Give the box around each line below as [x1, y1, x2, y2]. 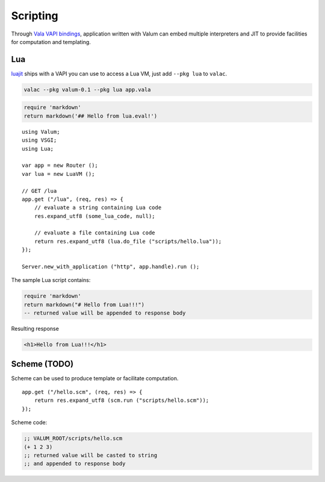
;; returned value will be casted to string [23, 452, 158, 459]
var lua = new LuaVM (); [22, 171, 95, 177]
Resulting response [11, 325, 60, 333]
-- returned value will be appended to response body [23, 310, 186, 316]
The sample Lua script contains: [11, 277, 91, 284]
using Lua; [22, 145, 54, 152]
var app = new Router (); [22, 162, 99, 169]
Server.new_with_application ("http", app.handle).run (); [22, 263, 200, 271]
